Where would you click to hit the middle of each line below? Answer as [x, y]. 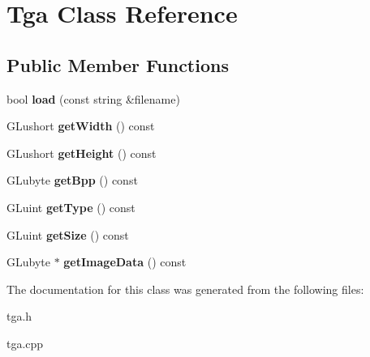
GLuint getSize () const [68, 234]
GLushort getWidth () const [81, 126]
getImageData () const [125, 262]
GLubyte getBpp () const [72, 180]
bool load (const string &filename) [93, 98]
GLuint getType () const [71, 207]
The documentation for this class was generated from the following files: [185, 289]
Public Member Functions [118, 64]
